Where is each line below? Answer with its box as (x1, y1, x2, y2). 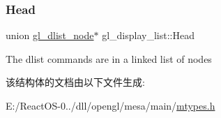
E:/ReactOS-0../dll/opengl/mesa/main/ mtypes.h (6, 98, 215, 112)
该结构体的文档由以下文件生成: (6, 75, 145, 89)
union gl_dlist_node (6, 28, 94, 43)
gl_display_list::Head (102, 28, 195, 43)
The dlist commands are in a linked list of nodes (6, 51, 212, 66)
